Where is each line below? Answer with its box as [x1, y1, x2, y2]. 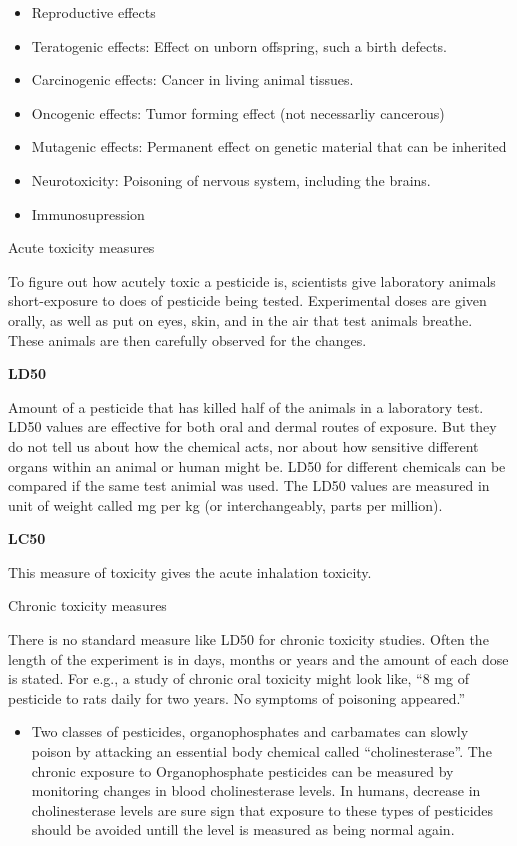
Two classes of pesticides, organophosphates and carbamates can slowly [31, 721, 469, 742]
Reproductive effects [31, 2, 156, 22]
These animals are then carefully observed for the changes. [8, 329, 367, 350]
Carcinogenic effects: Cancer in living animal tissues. [31, 69, 354, 90]
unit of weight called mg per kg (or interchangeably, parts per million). [8, 494, 443, 515]
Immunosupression [31, 203, 145, 224]
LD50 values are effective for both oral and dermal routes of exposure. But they [8, 416, 497, 437]
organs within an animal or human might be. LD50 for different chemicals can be [8, 455, 506, 476]
